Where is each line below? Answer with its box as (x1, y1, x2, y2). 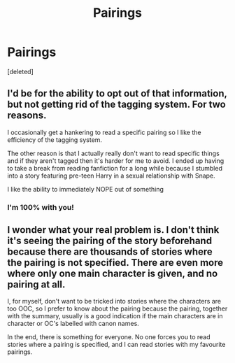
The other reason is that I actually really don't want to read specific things (7, 149, 220, 157)
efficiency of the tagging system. (7, 135, 103, 144)
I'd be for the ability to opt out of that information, (7, 87, 227, 99)
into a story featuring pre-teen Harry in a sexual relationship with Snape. (7, 171, 215, 180)
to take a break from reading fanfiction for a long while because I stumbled (7, 164, 222, 172)
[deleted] (7, 67, 34, 76)
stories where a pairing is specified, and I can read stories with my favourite (7, 341, 226, 349)
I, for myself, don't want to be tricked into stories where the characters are (7, 297, 222, 306)
